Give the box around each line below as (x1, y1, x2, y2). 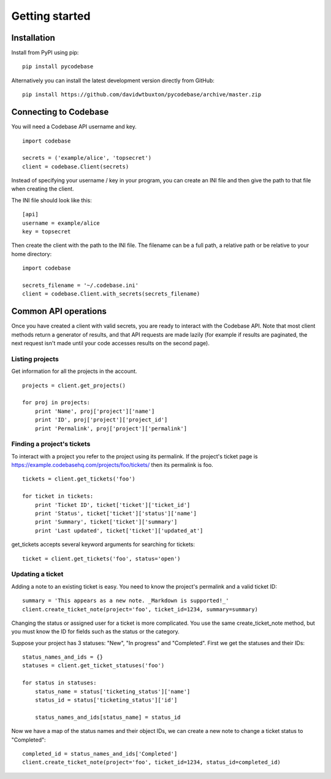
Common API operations (11, 306, 107, 316)
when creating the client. (11, 185, 74, 193)
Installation (11, 33, 55, 43)
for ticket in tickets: (22, 493, 94, 500)
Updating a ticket (11, 570, 64, 579)
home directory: (11, 250, 52, 257)
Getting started (11, 9, 91, 23)
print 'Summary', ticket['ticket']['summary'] (34, 519, 178, 525)
